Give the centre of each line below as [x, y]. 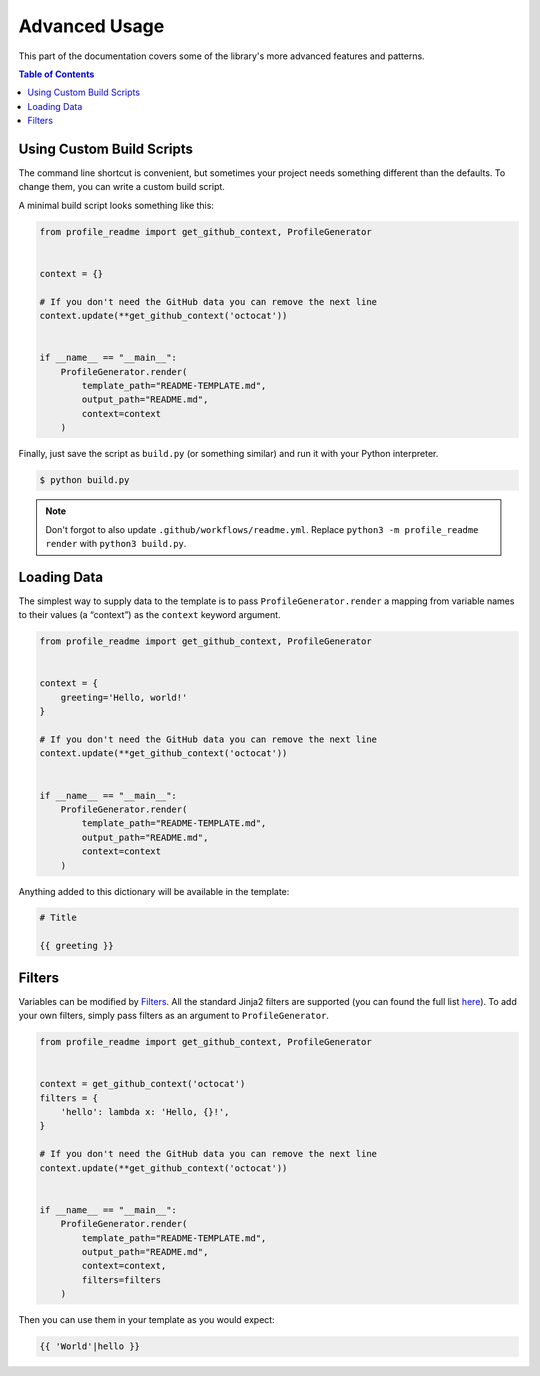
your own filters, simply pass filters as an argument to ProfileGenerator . [174, 1016]
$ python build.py [84, 480]
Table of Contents [56, 74]
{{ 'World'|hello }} [89, 1346]
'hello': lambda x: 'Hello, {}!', [145, 1112]
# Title [58, 918]
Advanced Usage [91, 26]
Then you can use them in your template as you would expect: [146, 1320]
